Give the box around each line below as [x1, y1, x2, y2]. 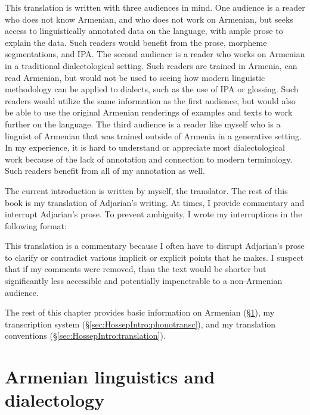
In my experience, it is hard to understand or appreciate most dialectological [5, 141, 285, 154]
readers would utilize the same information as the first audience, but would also [5, 94, 296, 107]
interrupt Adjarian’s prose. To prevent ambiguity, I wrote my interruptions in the [5, 208, 302, 220]
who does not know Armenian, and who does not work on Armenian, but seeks [5, 13, 293, 25]
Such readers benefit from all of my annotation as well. [5, 164, 205, 177]
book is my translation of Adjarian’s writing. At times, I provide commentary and [5, 196, 305, 208]
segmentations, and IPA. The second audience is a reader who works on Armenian [5, 48, 305, 60]
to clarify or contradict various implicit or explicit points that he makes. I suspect [5, 251, 304, 263]
